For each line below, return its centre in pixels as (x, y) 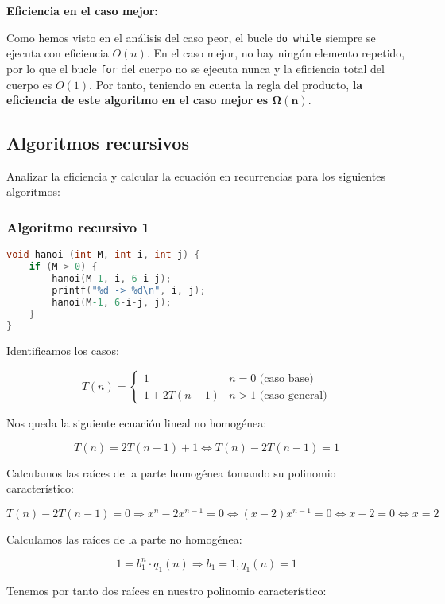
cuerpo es (29, 84)
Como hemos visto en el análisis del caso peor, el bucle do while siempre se (191, 37)
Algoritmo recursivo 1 (78, 227)
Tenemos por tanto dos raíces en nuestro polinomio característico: (166, 590)
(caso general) (293, 395)
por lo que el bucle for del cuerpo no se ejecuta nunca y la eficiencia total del (195, 68)
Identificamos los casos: (63, 351)
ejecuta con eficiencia (58, 53)
